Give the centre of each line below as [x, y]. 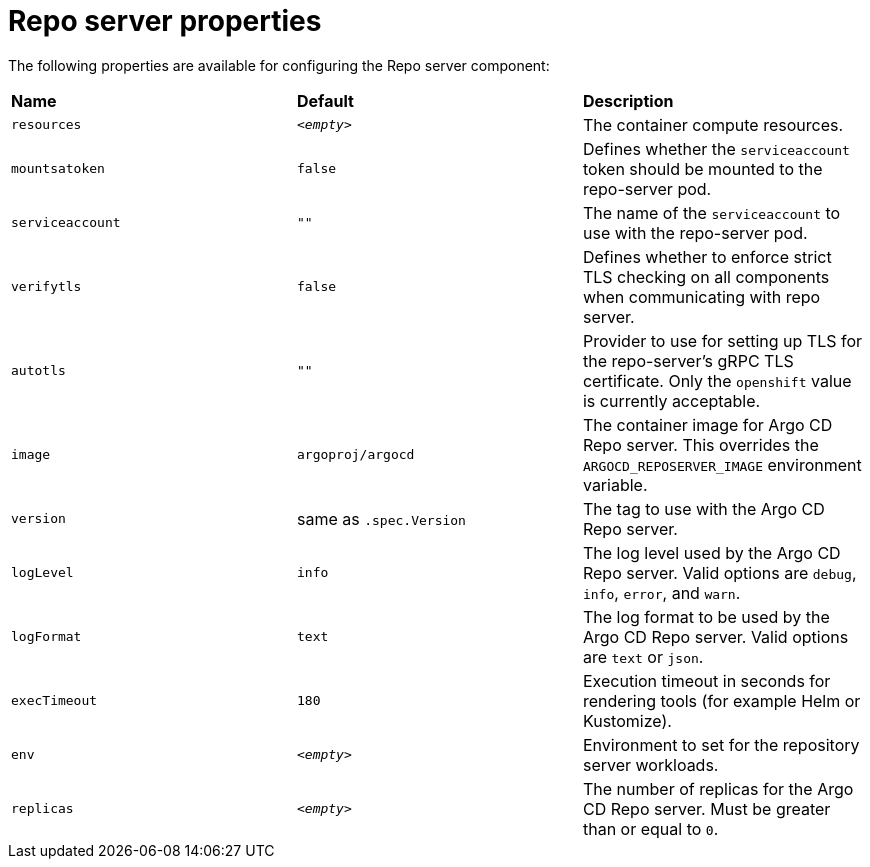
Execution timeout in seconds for [706, 680]
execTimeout [54, 701]
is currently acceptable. [671, 400]
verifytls [46, 287]
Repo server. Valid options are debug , [719, 572]
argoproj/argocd [355, 455]
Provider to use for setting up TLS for [722, 340]
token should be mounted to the [702, 168]
